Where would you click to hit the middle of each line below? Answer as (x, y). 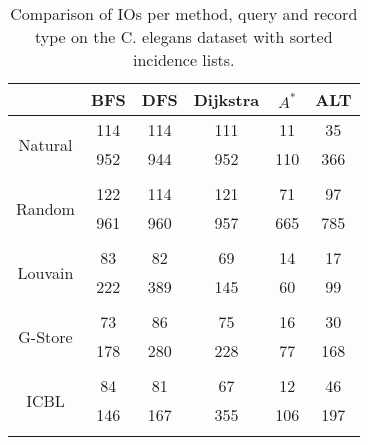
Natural (45, 144)
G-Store (45, 336)
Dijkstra (226, 99)
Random (45, 208)
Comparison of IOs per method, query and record (184, 13)
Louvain (45, 272)
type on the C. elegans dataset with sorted (183, 36)
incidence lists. (183, 59)
